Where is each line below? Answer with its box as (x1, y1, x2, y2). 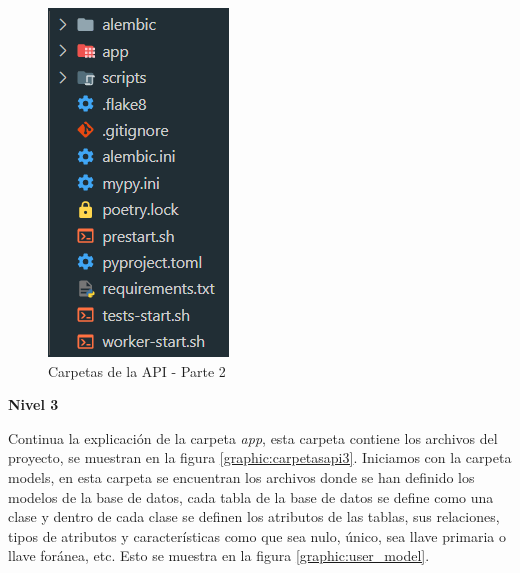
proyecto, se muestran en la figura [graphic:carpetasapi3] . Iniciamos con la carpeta (8, 447, 512, 468)
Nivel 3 (8, 394, 59, 415)
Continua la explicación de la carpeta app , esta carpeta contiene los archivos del (8, 427, 498, 448)
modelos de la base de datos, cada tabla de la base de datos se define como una (8, 486, 494, 507)
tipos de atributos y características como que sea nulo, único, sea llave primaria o (8, 525, 507, 546)
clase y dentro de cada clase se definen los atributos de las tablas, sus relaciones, (8, 506, 500, 527)
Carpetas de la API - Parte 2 (48, 360, 226, 381)
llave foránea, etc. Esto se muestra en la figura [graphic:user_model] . (8, 545, 430, 566)
